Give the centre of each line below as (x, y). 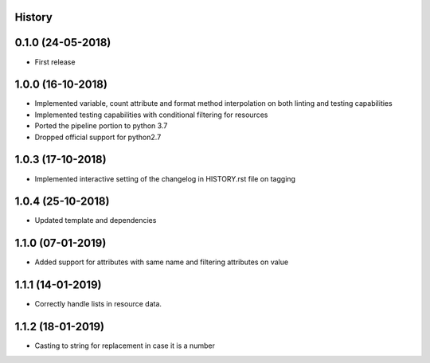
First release (55, 62)
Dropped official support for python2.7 (98, 137)
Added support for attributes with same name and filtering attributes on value (162, 262)
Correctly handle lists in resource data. (98, 304)
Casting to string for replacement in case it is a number (125, 345)
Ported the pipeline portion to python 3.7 (101, 126)
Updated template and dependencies (96, 221)
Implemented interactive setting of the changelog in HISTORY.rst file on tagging (165, 178)
